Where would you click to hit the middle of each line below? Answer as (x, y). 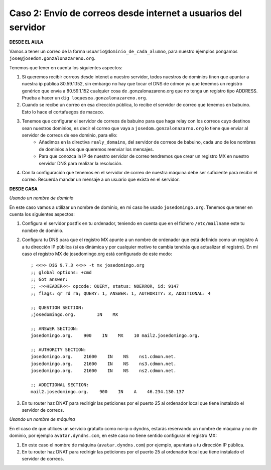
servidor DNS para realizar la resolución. (81, 163)
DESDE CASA (23, 189)
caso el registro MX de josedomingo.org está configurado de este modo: (97, 254)
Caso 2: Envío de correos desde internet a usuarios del (125, 13)
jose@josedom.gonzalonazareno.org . (52, 58)
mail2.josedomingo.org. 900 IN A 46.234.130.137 (107, 392)
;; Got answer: (49, 279)
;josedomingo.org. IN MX (75, 315)
